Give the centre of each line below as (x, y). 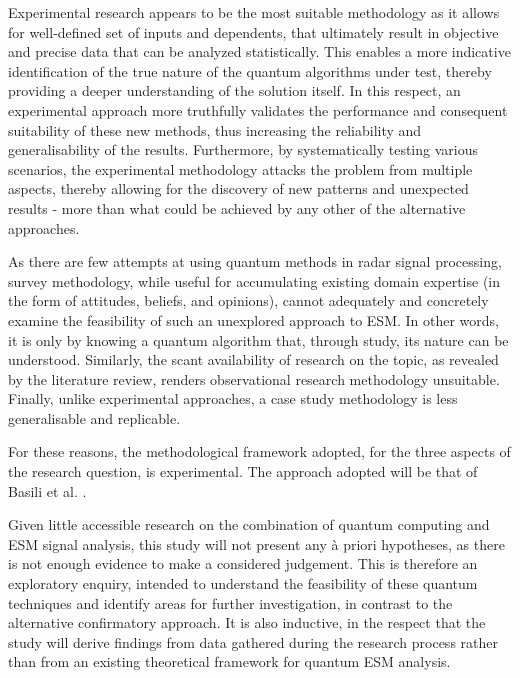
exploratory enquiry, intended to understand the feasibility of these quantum (243, 583)
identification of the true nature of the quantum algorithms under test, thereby (250, 70)
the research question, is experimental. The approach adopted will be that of (243, 471)
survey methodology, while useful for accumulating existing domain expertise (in (254, 280)
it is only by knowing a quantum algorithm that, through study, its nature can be (258, 339)
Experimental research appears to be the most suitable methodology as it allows (254, 12)
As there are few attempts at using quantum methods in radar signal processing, (255, 261)
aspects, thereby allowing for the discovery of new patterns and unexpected (238, 188)
